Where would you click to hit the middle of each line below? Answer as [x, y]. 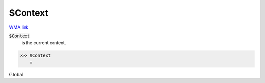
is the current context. [44, 43]
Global [16, 75]
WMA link [19, 27]
